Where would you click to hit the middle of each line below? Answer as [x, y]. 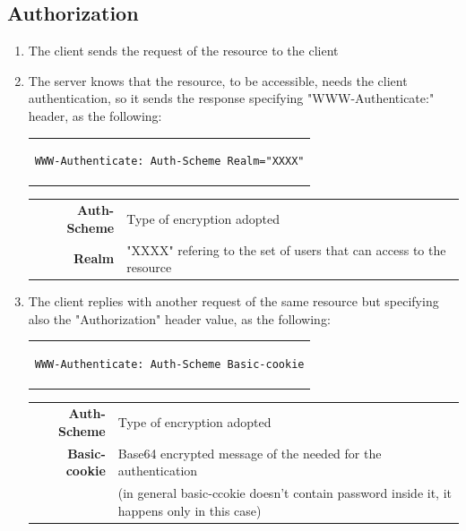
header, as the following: [95, 115]
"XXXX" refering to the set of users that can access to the [286, 249]
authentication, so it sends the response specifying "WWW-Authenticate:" [231, 98]
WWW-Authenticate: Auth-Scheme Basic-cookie [169, 365]
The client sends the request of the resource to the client [183, 51]
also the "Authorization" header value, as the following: [179, 318]
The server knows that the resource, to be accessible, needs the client [218, 80]
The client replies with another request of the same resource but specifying [233, 301]
